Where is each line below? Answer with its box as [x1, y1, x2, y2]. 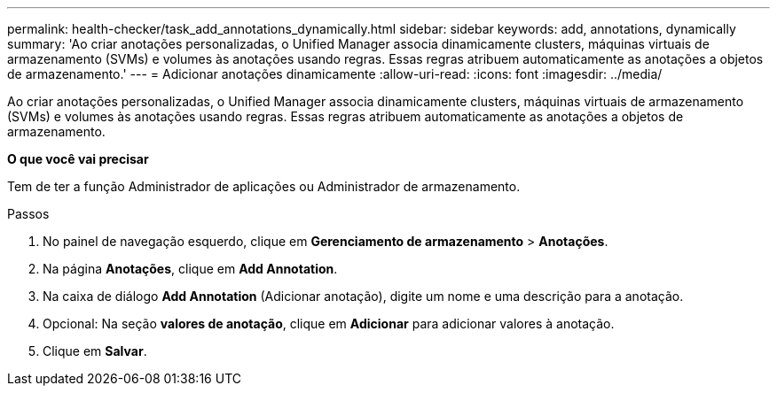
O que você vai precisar [7, 151, 149, 166]
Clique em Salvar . [43, 343, 147, 358]
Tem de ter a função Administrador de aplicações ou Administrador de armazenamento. [7, 179, 521, 194]
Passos [7, 206, 50, 221]
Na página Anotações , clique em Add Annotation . [43, 261, 338, 276]
